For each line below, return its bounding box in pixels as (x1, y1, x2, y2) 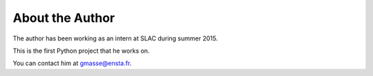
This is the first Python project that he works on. (12, 47, 150, 55)
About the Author (12, 10, 115, 25)
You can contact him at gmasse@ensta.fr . (12, 59, 132, 68)
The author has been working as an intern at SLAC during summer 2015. (12, 34, 218, 42)
